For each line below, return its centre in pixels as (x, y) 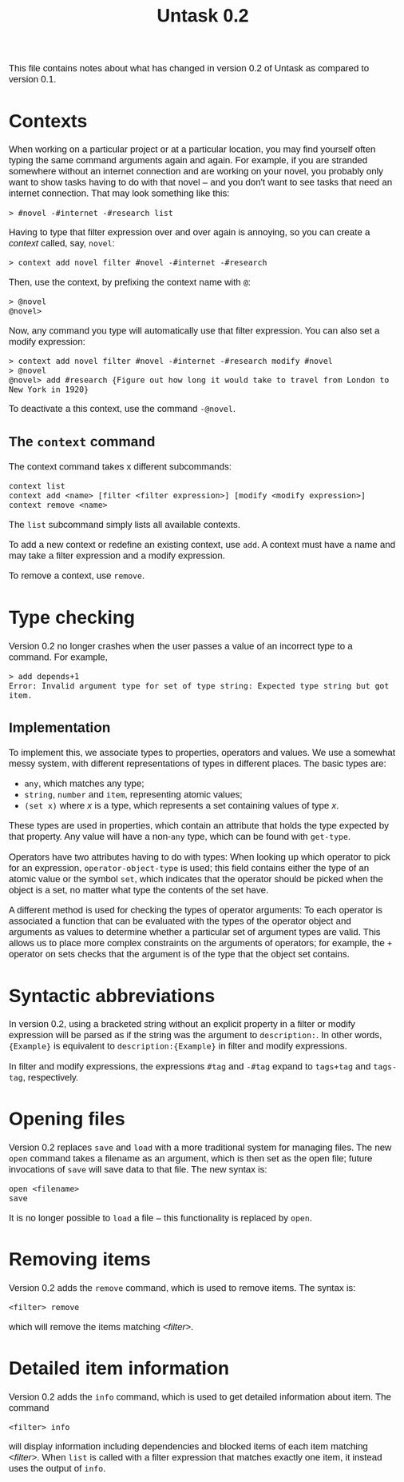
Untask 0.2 (203, 16)
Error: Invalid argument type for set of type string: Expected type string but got (199, 686)
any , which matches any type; (84, 783)
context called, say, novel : (61, 244)
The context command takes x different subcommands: (120, 466)
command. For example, (58, 657)
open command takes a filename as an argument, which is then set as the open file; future (190, 1158)
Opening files (67, 1119)
